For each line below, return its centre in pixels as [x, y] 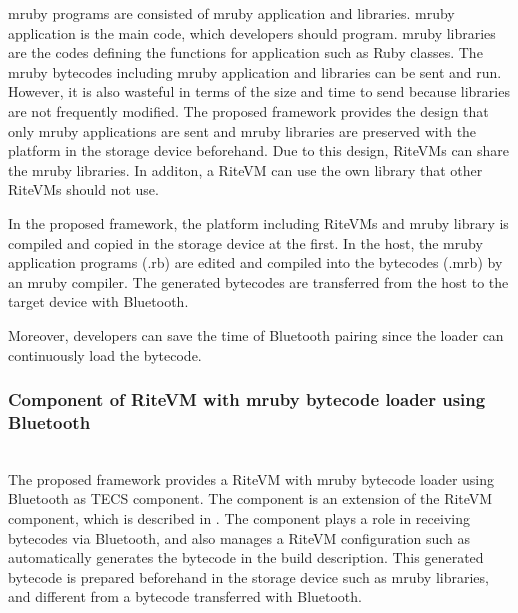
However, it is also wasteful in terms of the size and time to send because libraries [259, 91]
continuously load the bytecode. [105, 354]
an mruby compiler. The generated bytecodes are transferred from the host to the [258, 281]
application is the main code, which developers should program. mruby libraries [252, 32]
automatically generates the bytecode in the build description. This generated [246, 557]
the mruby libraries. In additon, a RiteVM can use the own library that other [245, 169]
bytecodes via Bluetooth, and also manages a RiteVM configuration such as [239, 537]
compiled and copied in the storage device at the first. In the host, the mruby [245, 242]
